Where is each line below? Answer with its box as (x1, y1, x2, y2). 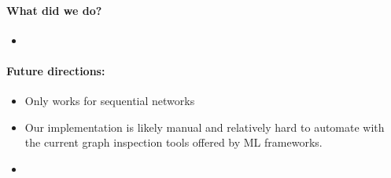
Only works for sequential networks (24, 93, 195, 109)
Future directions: (6, 62, 105, 78)
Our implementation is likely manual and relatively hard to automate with (24, 118, 385, 135)
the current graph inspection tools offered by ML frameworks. (24, 134, 323, 151)
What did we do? (6, 2, 102, 18)
